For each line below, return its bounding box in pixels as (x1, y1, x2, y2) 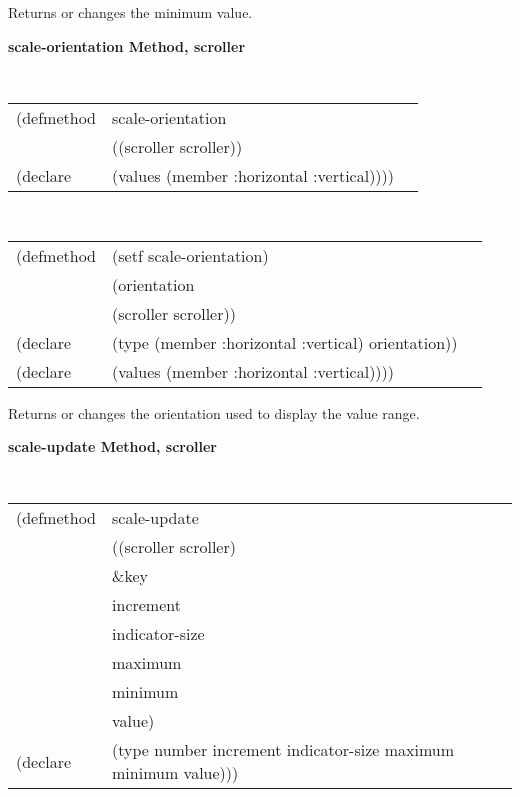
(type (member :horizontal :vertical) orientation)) (112, 330, 458, 354)
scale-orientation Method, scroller (8, 35, 246, 56)
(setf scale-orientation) (112, 243, 269, 267)
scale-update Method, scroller (8, 436, 217, 457)
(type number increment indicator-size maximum (112, 738, 455, 762)
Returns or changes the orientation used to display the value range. (8, 402, 420, 423)
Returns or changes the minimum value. (8, 2, 253, 22)
